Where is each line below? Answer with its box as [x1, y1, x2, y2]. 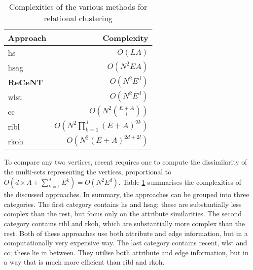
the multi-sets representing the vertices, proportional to [4, 166, 172, 176]
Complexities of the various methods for [9, 1, 147, 12]
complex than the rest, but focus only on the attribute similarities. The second [4, 208, 242, 219]
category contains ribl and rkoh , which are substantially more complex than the [4, 218, 245, 228]
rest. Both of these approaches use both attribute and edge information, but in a [4, 228, 248, 238]
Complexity [103, 32, 148, 43]
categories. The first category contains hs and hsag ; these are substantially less [4, 199, 242, 209]
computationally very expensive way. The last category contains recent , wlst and [4, 237, 248, 248]
